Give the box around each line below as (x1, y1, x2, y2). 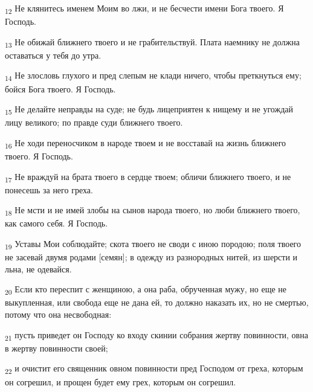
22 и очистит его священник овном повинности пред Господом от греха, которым (5, 362, 303, 376)
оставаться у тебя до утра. (5, 48, 102, 61)
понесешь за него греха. (5, 183, 93, 196)
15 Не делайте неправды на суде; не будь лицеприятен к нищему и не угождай (5, 103, 293, 117)
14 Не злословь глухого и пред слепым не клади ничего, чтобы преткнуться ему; (5, 69, 302, 83)
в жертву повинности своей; (5, 341, 108, 354)
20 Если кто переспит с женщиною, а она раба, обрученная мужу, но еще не (5, 283, 287, 297)
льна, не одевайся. (5, 262, 72, 275)
